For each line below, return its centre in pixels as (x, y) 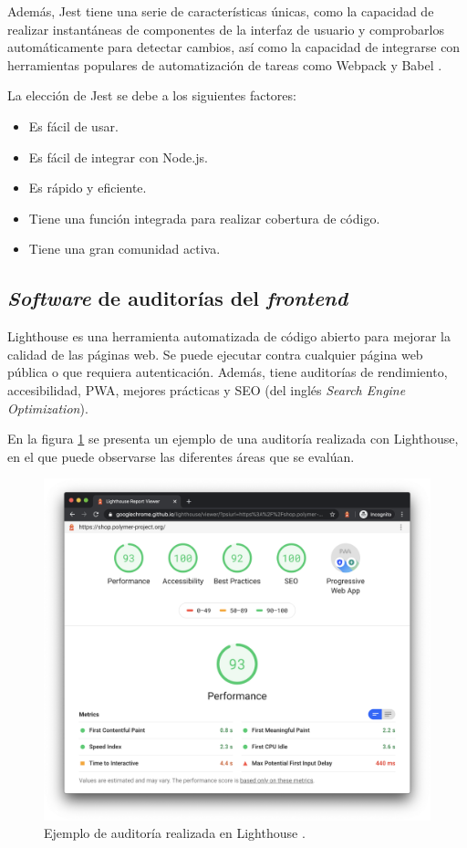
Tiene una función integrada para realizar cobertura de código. (204, 218)
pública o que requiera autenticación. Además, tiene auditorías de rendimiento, (228, 372)
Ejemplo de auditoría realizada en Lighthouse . (175, 833)
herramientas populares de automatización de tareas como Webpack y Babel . (225, 64)
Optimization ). (48, 408)
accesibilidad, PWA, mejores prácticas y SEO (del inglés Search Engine (207, 389)
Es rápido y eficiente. (88, 188)
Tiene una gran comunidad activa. (125, 249)
